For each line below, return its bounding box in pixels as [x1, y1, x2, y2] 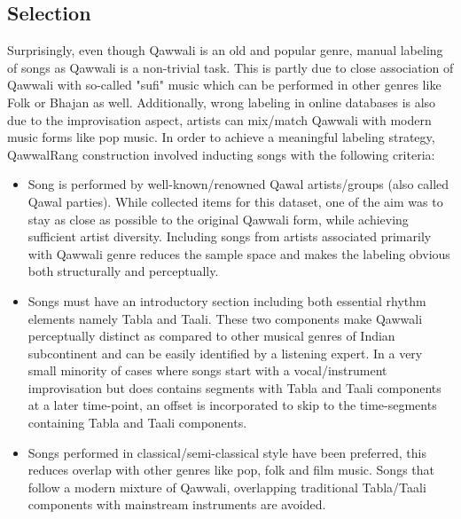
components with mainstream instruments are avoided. [27, 495, 326, 514]
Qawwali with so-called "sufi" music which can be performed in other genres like [7, 75, 441, 94]
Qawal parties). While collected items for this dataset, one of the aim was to [27, 192, 443, 210]
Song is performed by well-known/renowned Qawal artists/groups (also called [27, 175, 449, 193]
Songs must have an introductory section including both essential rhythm [27, 291, 426, 310]
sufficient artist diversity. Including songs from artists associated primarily [27, 227, 432, 246]
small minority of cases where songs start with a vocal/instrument [27, 361, 387, 380]
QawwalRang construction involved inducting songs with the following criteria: [7, 145, 435, 163]
